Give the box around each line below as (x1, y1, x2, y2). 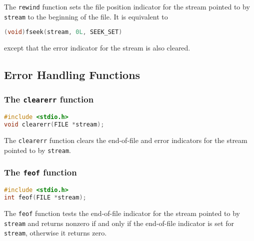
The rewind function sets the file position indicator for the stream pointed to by (4, 1, 250, 11)
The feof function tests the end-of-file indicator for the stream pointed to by (4, 207, 240, 218)
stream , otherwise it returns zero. (4, 227, 107, 238)
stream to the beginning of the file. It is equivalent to (4, 11, 168, 21)
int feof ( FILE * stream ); (4, 194, 86, 201)
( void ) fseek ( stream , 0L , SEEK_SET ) (4, 28, 122, 36)
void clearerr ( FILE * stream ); (4, 121, 104, 128)
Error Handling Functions (4, 67, 140, 82)
